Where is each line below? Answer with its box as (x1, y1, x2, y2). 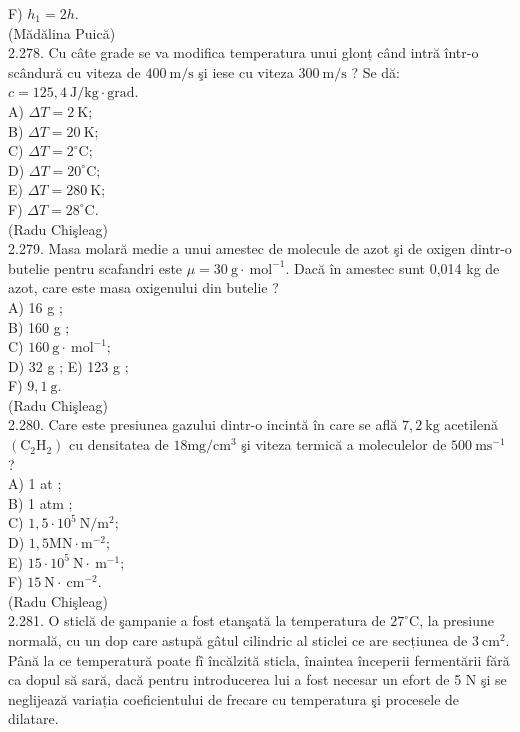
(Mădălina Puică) (8, 22, 116, 43)
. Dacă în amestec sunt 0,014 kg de (285, 257, 500, 278)
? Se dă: (351, 61, 400, 82)
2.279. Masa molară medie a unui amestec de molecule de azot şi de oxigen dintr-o (8, 238, 512, 259)
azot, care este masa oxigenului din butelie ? (8, 277, 279, 298)
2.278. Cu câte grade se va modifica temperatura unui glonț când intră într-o (8, 42, 479, 63)
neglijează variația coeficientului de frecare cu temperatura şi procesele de (8, 688, 460, 709)
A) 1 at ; (8, 473, 62, 494)
